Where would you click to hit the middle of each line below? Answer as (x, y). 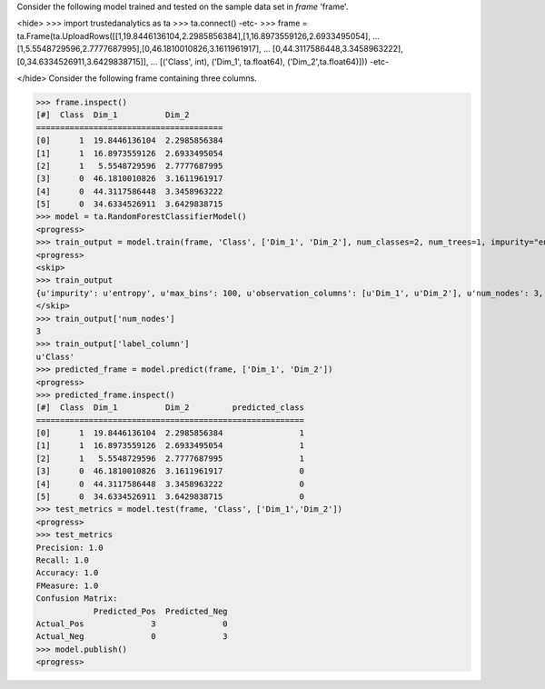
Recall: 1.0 (63, 560)
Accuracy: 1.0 (67, 573)
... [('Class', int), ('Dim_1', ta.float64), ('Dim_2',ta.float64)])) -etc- (270, 61)
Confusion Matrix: (77, 599)
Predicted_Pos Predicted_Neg (160, 611)
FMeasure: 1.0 (67, 585)
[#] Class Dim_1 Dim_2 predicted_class (170, 408)
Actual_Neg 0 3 (132, 637)
